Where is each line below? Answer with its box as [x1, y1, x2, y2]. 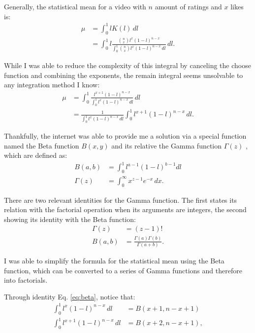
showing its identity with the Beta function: [4, 214, 136, 224]
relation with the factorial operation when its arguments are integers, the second [4, 204, 247, 215]
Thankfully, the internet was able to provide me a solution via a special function [4, 131, 247, 141]
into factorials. [4, 275, 48, 285]
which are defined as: [4, 150, 67, 160]
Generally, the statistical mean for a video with [4, 1, 146, 11]
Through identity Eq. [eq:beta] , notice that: [4, 291, 135, 301]
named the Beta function [4, 140, 79, 150]
